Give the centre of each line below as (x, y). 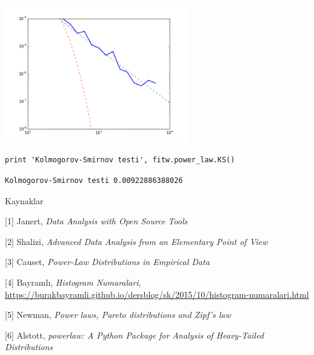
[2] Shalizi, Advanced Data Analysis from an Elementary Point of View (136, 241)
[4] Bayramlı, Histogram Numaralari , (73, 282)
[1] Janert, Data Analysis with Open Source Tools (96, 221)
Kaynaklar (24, 200)
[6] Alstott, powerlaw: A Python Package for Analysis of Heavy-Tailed (135, 335)
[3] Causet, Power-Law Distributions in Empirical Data (107, 262)
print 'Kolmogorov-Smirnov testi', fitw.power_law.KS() (120, 160)
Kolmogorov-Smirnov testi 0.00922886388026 (94, 180)
